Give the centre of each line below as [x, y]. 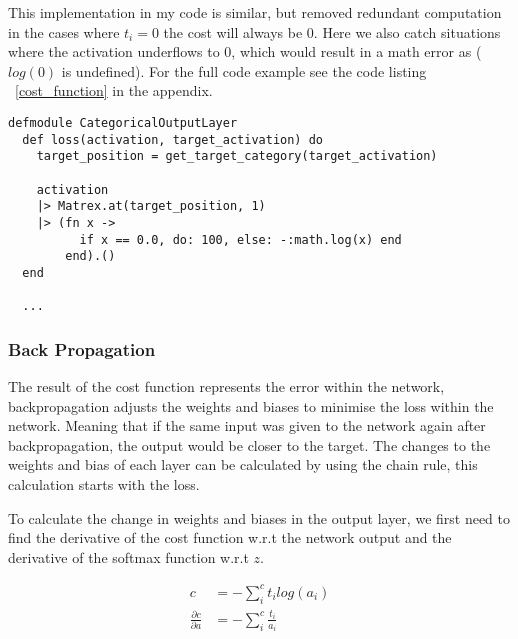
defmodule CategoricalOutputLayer [123, 122]
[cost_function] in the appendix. [114, 90]
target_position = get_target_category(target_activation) [237, 156]
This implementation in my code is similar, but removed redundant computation [255, 12]
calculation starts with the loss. [104, 484]
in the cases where [64, 31]
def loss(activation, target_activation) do [172, 139]
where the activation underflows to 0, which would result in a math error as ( [245, 51]
